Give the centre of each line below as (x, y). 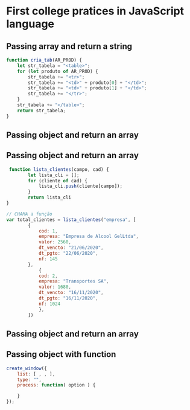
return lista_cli (49, 197)
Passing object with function (61, 354)
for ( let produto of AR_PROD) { (58, 71)
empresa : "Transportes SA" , (74, 281)
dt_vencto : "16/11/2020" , (71, 293)
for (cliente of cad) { (58, 181)
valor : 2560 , (55, 242)
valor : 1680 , (55, 287)
